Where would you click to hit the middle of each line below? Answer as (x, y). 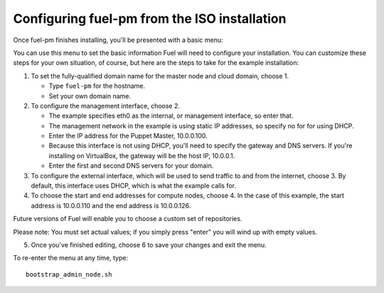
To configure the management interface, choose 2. (106, 106)
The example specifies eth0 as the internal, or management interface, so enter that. (171, 116)
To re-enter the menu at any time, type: (71, 258)
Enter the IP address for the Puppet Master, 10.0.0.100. (128, 136)
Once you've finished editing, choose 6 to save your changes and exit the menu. (149, 245)
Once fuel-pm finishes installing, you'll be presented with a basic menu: (118, 40)
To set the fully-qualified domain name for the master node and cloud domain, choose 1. (160, 76)
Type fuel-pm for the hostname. (97, 86)
